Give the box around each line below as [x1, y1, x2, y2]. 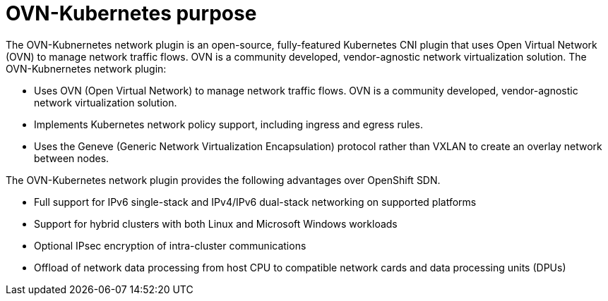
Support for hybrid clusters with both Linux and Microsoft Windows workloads [34, 217, 398, 230]
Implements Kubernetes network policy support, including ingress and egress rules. [34, 118, 423, 130]
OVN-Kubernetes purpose [6, 1, 257, 25]
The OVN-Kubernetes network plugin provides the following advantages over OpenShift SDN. [6, 173, 441, 186]
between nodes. [34, 152, 109, 164]
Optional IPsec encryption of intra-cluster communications [34, 239, 306, 252]
